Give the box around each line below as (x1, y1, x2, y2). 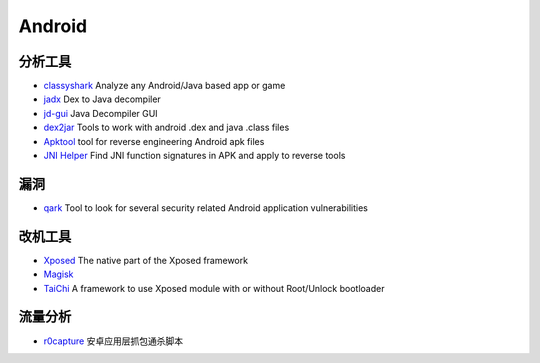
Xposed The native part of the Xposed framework (43, 254, 249, 266)
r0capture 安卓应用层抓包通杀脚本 (43, 335, 184, 347)
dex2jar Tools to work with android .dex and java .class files (43, 121, 290, 134)
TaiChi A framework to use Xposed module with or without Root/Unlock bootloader (43, 282, 385, 294)
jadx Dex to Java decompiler (43, 93, 162, 105)
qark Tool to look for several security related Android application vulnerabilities (43, 201, 369, 214)
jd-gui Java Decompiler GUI (43, 107, 159, 119)
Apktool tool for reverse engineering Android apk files (43, 135, 265, 147)
